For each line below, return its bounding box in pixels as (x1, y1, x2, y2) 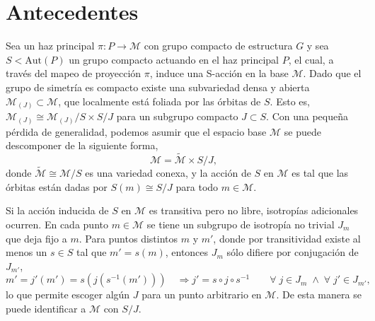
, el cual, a (288, 52, 334, 66)
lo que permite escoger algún (6, 287, 130, 302)
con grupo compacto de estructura (144, 38, 293, 53)
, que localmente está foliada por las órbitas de (58, 93, 261, 108)
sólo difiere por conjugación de (226, 245, 359, 259)
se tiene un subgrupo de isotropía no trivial (146, 216, 335, 231)
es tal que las (292, 165, 349, 180)
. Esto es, (270, 93, 310, 108)
